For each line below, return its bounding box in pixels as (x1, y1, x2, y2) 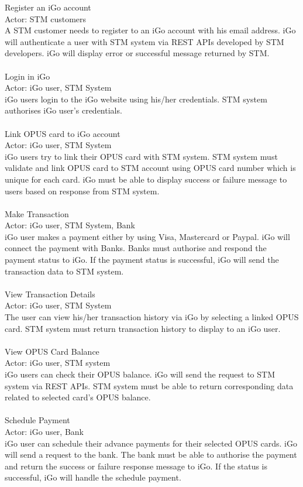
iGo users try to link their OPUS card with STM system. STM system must (5, 150, 278, 162)
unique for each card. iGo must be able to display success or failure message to (5, 173, 287, 185)
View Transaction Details (5, 287, 95, 300)
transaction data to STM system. (5, 265, 124, 277)
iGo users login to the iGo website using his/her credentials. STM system (5, 92, 267, 105)
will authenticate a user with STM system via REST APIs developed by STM (5, 35, 284, 47)
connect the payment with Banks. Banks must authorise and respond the (5, 242, 267, 254)
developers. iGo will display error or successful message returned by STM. (5, 47, 270, 59)
